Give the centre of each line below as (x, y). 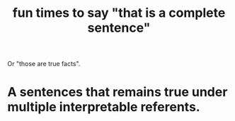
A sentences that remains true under (117, 92)
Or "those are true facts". (44, 64)
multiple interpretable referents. (104, 107)
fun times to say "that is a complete (119, 13)
